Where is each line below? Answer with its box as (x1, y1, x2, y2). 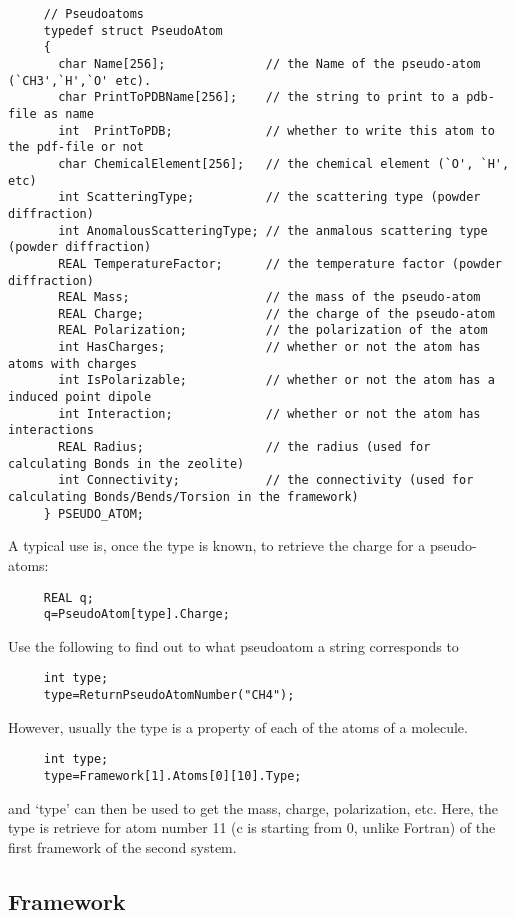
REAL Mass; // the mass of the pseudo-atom (58, 290, 481, 305)
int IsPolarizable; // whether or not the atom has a (58, 373, 495, 388)
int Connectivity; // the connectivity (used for (58, 473, 474, 488)
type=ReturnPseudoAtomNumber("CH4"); (43, 688, 295, 703)
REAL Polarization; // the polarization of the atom (58, 323, 488, 338)
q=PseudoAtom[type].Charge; (43, 607, 230, 622)
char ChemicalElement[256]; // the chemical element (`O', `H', (58, 156, 510, 171)
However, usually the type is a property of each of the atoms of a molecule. (8, 716, 468, 737)
